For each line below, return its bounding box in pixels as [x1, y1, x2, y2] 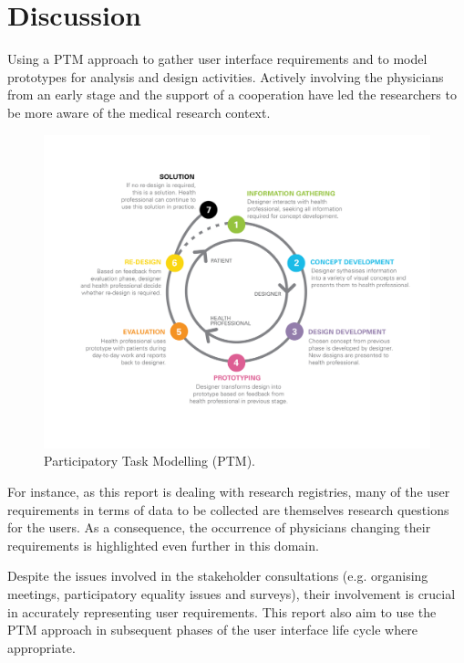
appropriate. [7, 637, 76, 657]
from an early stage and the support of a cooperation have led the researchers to [7, 85, 457, 104]
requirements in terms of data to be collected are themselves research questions [7, 500, 449, 519]
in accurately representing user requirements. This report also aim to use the [7, 602, 437, 621]
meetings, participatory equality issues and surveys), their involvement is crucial [7, 584, 456, 603]
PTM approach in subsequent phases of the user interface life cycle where [7, 620, 418, 639]
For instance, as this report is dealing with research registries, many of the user [7, 481, 450, 500]
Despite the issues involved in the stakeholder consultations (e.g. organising [7, 566, 428, 585]
